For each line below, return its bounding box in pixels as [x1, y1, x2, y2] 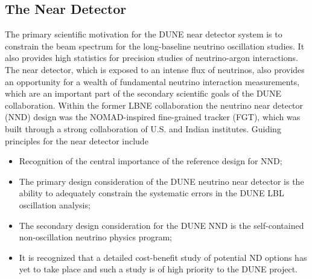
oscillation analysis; [19, 198, 91, 211]
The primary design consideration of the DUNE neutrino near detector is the [19, 175, 304, 187]
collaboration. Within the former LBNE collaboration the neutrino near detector [5, 98, 304, 111]
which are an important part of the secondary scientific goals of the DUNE [5, 87, 282, 100]
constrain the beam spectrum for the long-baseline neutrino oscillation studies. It [5, 39, 305, 52]
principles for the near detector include [5, 134, 148, 147]
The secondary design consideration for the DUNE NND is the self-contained [19, 219, 304, 231]
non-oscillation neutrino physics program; [19, 231, 172, 243]
